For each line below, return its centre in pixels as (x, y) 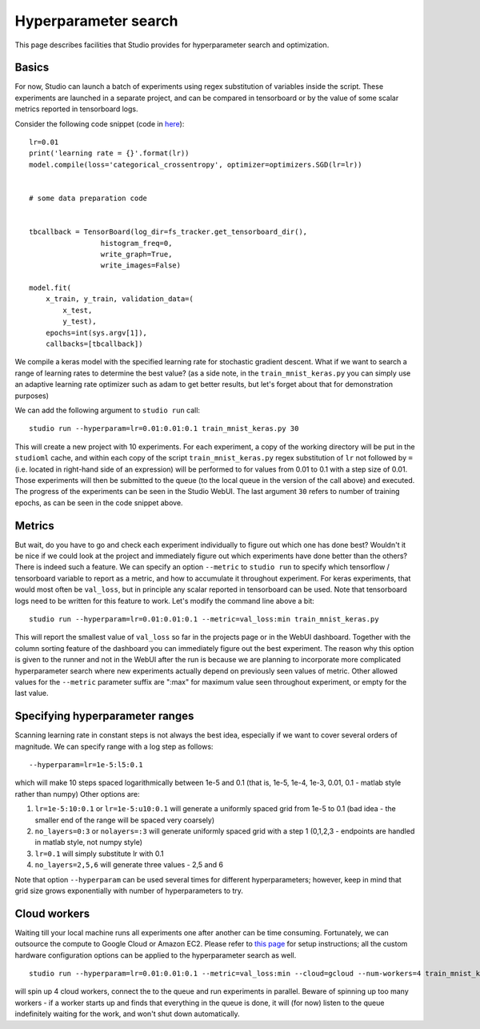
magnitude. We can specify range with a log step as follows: (114, 746)
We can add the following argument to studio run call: (107, 410)
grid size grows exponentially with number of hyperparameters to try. (129, 890)
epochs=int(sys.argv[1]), (96, 333)
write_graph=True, (136, 254)
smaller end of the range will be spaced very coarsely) (125, 820)
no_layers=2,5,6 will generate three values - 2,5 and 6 (129, 865)
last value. (32, 693)
